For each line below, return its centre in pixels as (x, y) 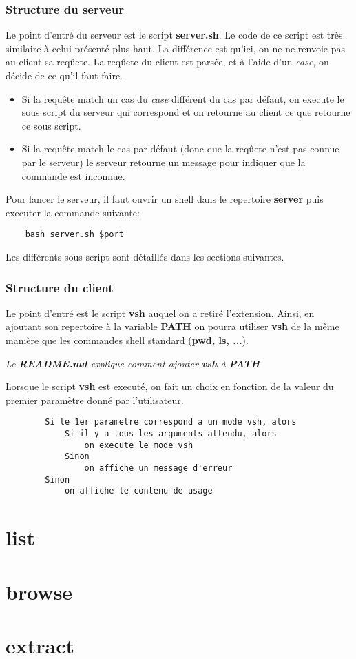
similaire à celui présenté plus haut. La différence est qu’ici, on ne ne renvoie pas (176, 48)
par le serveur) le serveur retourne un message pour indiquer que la (164, 162)
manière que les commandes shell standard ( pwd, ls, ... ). (127, 340)
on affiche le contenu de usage (138, 491)
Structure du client (60, 287)
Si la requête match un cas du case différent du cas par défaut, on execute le (183, 98)
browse (39, 591)
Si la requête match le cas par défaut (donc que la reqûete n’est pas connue (180, 149)
